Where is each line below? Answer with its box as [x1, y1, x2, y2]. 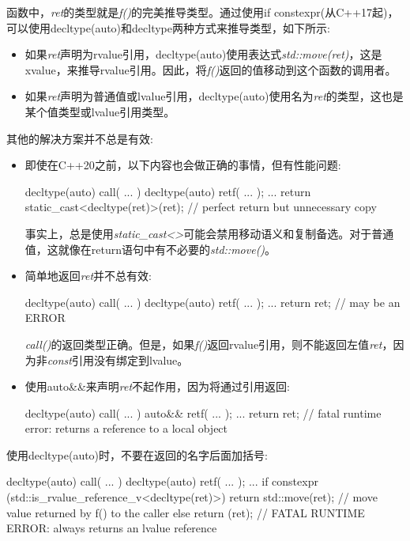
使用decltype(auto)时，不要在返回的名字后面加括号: [6, 446, 268, 463]
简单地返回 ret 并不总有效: [24, 267, 152, 284]
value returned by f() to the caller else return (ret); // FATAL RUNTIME [6, 504, 365, 520]
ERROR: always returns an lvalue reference [6, 520, 217, 536]
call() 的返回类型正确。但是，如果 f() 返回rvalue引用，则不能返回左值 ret [24, 335, 382, 352]
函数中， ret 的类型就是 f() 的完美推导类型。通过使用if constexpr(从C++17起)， [6, 4, 399, 20]
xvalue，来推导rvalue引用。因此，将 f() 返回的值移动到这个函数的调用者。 [24, 61, 397, 78]
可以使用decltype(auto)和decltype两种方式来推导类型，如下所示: [6, 19, 330, 36]
